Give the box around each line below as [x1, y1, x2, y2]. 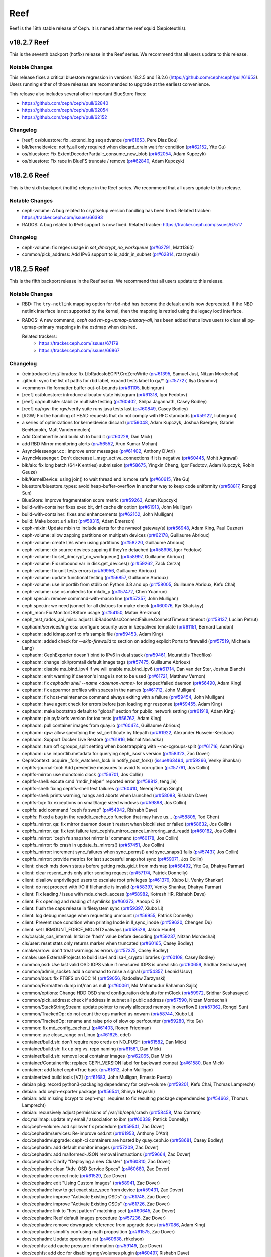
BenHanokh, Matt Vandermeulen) [22, 426, 91, 432]
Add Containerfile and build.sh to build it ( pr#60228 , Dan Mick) [22, 434, 153, 440]
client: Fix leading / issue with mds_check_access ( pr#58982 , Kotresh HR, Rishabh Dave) [22, 891, 206, 897]
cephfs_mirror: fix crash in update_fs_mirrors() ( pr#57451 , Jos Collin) [22, 842, 165, 848]
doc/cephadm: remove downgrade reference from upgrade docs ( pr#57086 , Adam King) [22, 1222, 206, 1228]
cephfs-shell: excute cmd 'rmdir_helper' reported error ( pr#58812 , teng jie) [22, 778, 177, 784]
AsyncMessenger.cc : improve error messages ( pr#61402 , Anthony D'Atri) [22, 448, 175, 454]
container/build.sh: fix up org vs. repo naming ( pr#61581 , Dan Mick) [22, 1046, 162, 1052]
